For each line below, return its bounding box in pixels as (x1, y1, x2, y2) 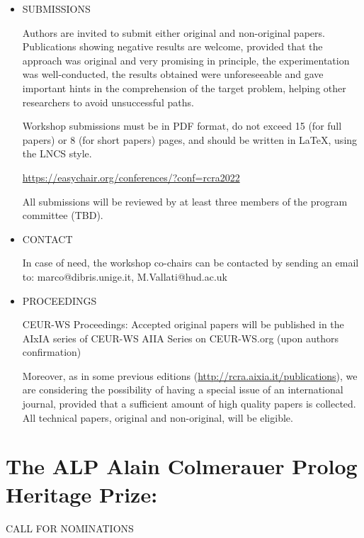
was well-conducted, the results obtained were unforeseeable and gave (22, 67, 324, 82)
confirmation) (22, 344, 81, 359)
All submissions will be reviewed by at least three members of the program (22, 194, 348, 208)
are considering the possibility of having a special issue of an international (22, 382, 343, 397)
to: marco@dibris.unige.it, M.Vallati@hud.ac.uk (22, 269, 227, 284)
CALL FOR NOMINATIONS (6, 520, 134, 535)
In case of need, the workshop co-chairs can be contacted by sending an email (22, 255, 359, 270)
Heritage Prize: (6, 479, 158, 508)
